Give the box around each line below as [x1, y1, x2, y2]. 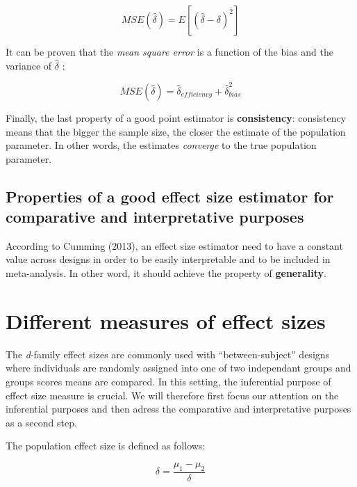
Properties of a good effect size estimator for [6, 185, 334, 207]
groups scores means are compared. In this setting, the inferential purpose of [6, 374, 331, 388]
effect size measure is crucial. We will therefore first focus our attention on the [6, 388, 339, 402]
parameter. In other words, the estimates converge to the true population [6, 138, 317, 152]
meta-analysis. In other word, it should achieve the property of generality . [6, 266, 326, 280]
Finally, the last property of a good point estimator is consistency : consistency [6, 110, 347, 125]
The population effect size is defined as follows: [6, 438, 206, 453]
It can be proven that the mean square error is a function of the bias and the [6, 45, 334, 58]
